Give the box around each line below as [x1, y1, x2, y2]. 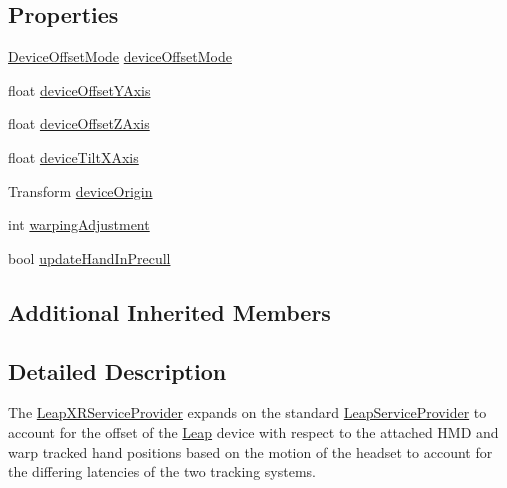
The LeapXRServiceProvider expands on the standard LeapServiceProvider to [8, 402, 487, 423]
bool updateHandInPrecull [8, 247, 171, 268]
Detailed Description [8, 355, 227, 386]
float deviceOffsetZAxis [8, 113, 150, 134]
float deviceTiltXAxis [8, 146, 139, 167]
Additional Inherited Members [8, 296, 331, 327]
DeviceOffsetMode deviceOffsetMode [8, 46, 232, 67]
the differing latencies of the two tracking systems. [8, 461, 316, 482]
